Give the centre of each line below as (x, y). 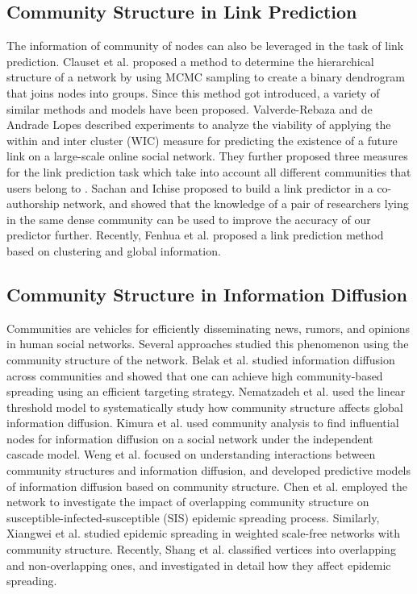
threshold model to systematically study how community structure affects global (205, 407)
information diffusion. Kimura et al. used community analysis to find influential (203, 423)
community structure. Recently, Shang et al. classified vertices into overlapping (201, 549)
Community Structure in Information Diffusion (207, 294)
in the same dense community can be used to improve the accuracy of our (189, 219)
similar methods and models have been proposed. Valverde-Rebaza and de (190, 108)
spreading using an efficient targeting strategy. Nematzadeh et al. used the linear (206, 391)
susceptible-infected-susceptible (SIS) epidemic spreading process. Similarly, (193, 517)
